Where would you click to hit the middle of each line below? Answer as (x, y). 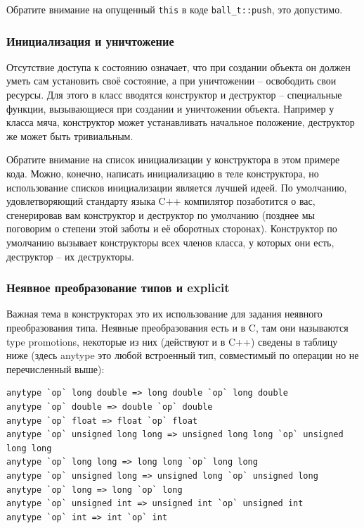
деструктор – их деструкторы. (70, 256)
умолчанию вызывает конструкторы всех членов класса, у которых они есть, (170, 242)
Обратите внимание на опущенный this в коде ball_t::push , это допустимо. (175, 9)
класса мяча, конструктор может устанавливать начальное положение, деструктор (181, 122)
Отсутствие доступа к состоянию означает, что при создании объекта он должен (178, 67)
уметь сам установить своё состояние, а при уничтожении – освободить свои (171, 81)
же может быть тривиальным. (70, 136)
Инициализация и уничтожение (90, 40)
